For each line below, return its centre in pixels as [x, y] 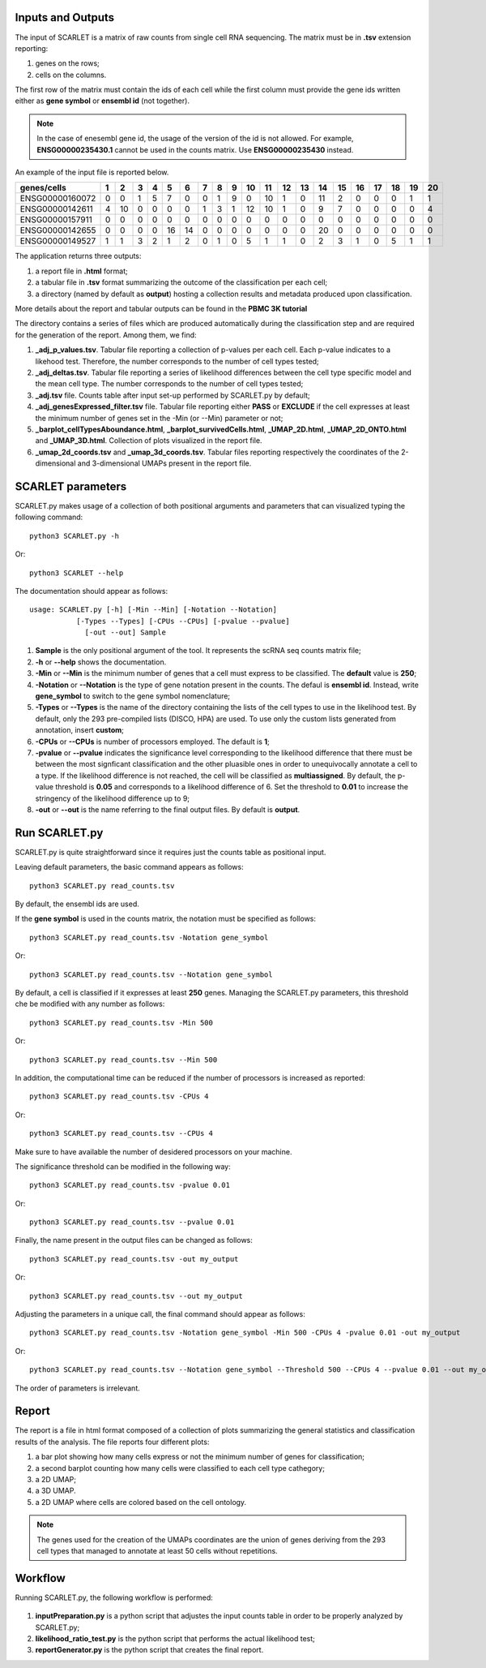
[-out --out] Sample [125, 632]
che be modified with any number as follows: [90, 1004]
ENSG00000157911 [56, 220]
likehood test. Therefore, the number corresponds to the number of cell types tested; [177, 361]
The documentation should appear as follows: [92, 591]
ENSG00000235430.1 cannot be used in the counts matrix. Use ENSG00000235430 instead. [195, 149]
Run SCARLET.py [59, 833]
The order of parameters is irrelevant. [78, 1388]
